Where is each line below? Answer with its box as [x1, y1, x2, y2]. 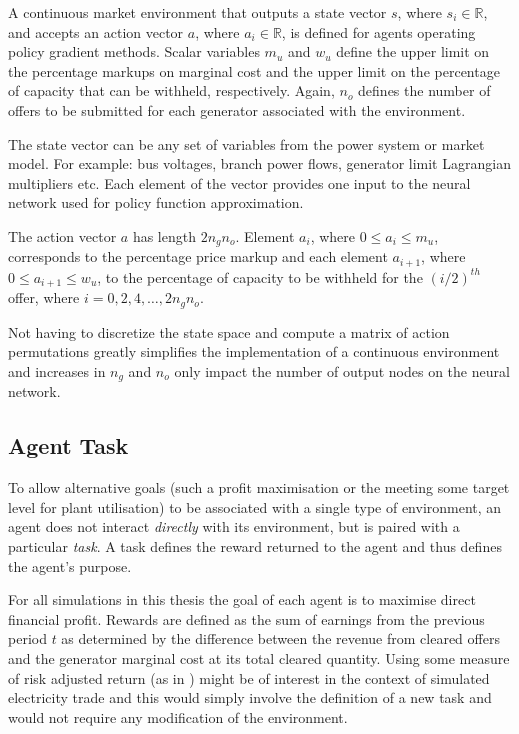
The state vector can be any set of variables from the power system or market [8, 133, 485, 154]
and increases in [8, 360, 106, 381]
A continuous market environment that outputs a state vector [8, 2, 387, 22]
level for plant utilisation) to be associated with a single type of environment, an [8, 496, 502, 517]
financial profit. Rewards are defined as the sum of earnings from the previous [8, 608, 485, 629]
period [8, 628, 47, 649]
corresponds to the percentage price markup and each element [8, 246, 388, 267]
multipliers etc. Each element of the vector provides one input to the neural [8, 172, 471, 193]
